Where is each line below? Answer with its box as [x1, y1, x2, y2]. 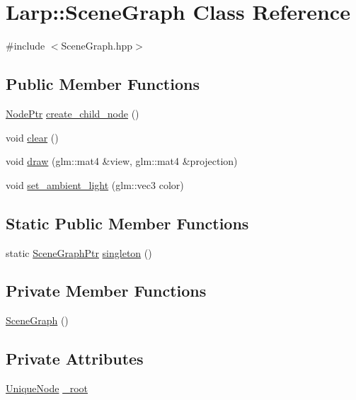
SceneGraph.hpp [61, 38, 133, 53]
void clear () [6, 130, 59, 144]
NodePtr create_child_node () [6, 105, 139, 120]
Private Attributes [6, 348, 144, 370]
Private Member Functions [6, 280, 207, 302]
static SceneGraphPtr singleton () [6, 245, 152, 260]
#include [6, 38, 45, 53]
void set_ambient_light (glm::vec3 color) [6, 177, 184, 192]
